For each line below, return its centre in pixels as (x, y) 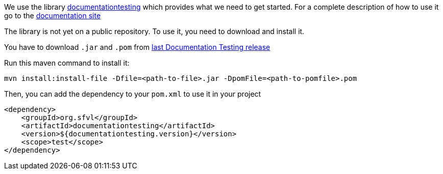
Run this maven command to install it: (67, 63)
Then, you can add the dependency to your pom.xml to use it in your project (133, 94)
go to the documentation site (53, 16)
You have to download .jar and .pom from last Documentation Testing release (137, 47)
